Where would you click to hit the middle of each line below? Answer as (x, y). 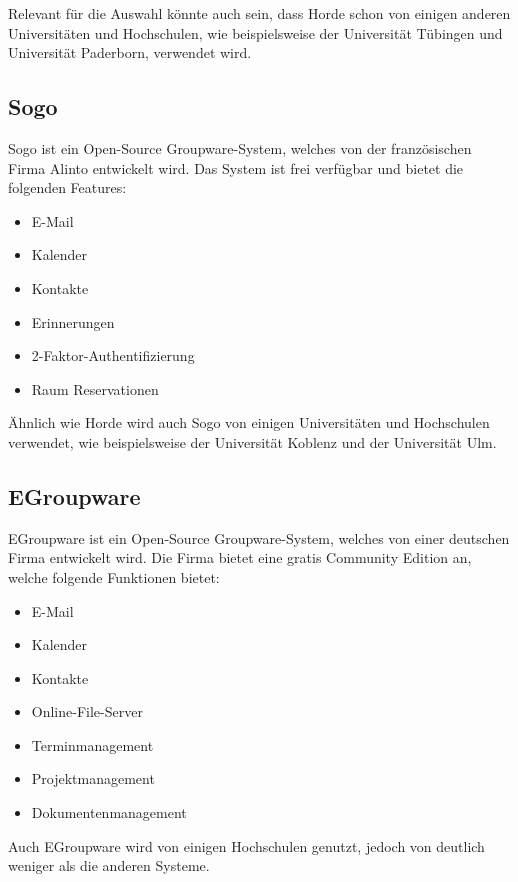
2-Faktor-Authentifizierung (113, 355)
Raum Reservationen (95, 388)
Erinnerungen (73, 321)
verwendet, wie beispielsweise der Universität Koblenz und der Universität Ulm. (252, 441)
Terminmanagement (92, 744)
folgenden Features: (67, 187)
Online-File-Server (87, 711)
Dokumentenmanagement (109, 812)
